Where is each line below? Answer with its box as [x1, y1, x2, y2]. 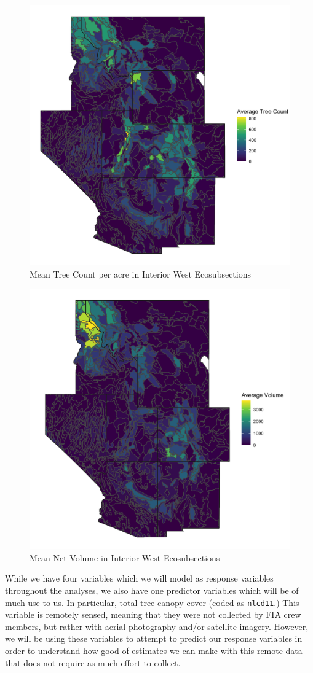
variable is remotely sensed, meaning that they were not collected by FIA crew [5, 608, 301, 621]
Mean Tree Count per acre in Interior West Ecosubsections [30, 267, 252, 280]
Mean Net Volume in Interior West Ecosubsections [30, 551, 220, 564]
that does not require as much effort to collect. [5, 656, 181, 669]
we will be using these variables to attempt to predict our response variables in [5, 632, 303, 645]
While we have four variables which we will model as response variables [5, 572, 274, 585]
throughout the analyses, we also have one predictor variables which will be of [5, 583, 299, 596]
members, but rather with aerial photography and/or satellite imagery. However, [5, 620, 309, 632]
